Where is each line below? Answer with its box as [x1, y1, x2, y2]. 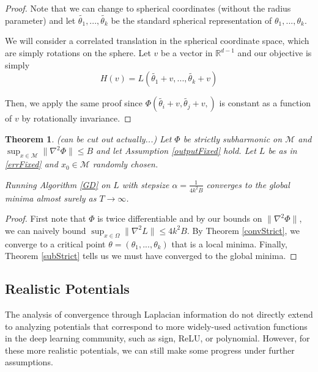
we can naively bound [5, 224, 86, 236]
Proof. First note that [5, 212, 86, 225]
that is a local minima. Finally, [171, 237, 287, 250]
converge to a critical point [5, 237, 106, 250]
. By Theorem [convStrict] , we [187, 224, 300, 236]
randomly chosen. [92, 158, 158, 170]
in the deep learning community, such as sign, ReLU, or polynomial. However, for [5, 332, 310, 345]
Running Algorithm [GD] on [5, 178, 111, 191]
